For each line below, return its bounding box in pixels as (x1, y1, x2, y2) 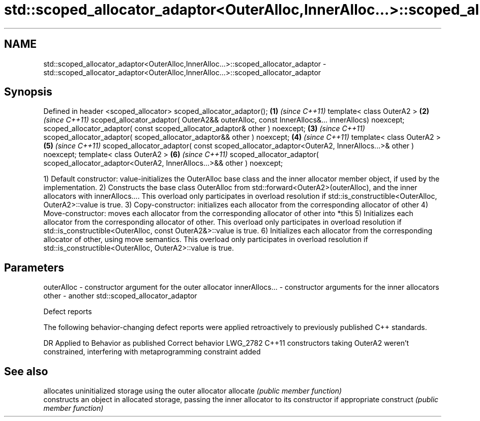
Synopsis (4, 85, 52, 99)
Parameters (4, 261, 64, 274)
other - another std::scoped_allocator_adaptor (43, 291, 197, 300)
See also (4, 365, 48, 378)
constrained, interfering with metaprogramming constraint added (43, 347, 261, 356)
